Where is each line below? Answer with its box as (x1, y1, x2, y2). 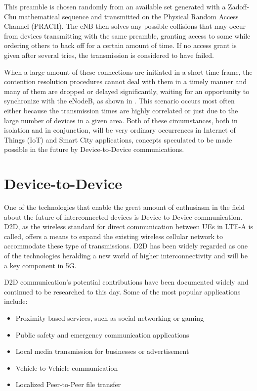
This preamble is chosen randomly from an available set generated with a (4, 1, 226, 11)
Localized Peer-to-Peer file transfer (15, 379, 121, 390)
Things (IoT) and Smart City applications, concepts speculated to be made (4, 134, 232, 145)
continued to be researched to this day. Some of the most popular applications (4, 286, 241, 296)
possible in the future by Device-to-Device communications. (4, 144, 184, 154)
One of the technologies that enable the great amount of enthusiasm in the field (4, 202, 245, 212)
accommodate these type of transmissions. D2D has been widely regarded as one (4, 241, 248, 251)
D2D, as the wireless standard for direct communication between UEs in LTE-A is (4, 221, 253, 232)
